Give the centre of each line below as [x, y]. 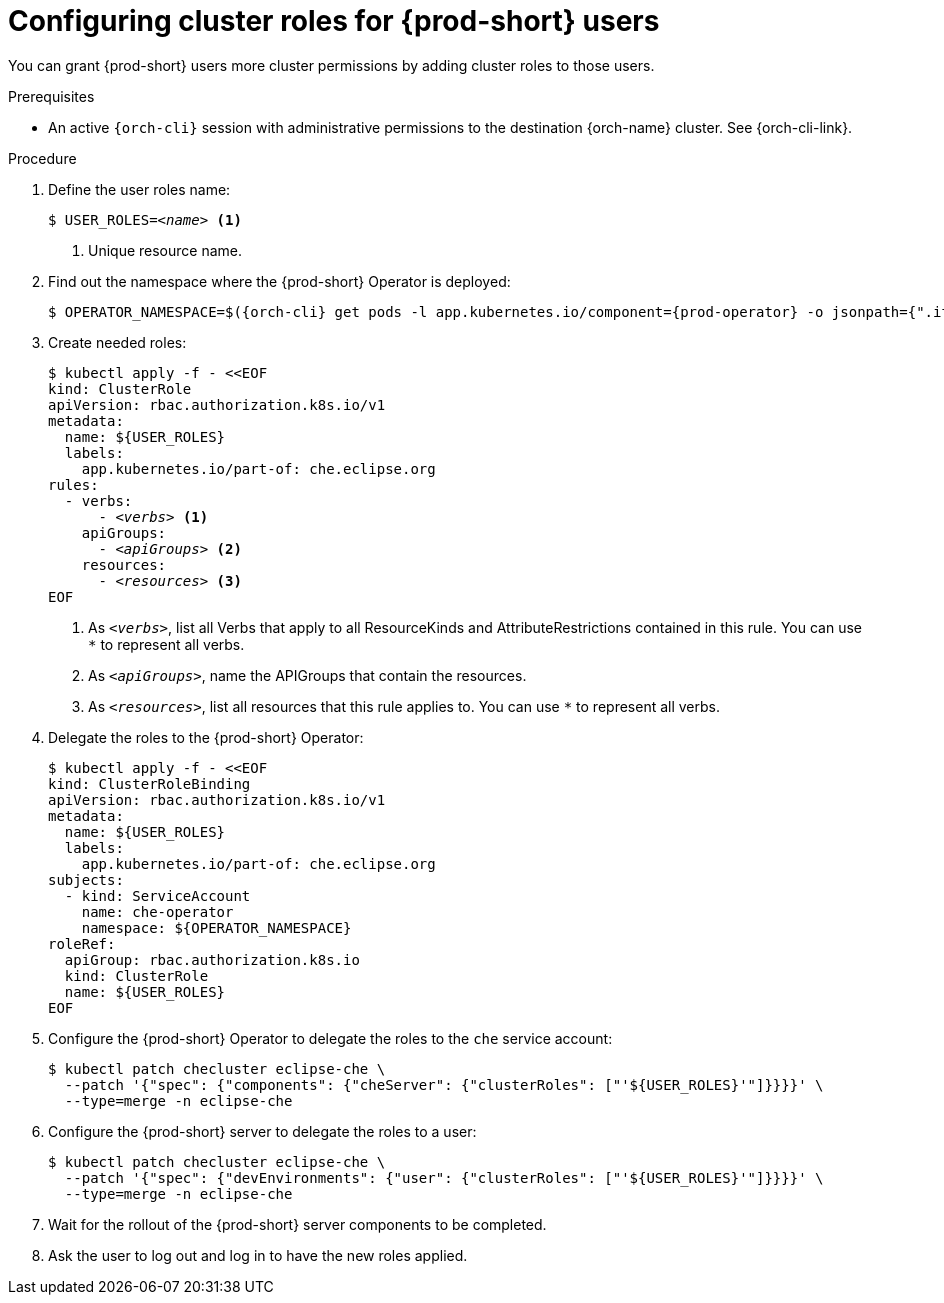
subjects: [86, 879]
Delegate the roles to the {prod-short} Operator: [206, 737]
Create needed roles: [117, 342]
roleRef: [82, 943]
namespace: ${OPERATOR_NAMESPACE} [216, 927]
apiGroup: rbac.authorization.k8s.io [212, 959]
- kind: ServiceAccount [157, 895]
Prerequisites [51, 96]
